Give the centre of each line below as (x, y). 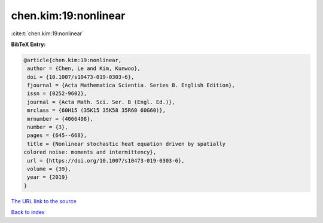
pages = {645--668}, (57, 135)
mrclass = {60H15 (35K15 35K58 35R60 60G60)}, (96, 110)
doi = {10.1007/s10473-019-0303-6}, (81, 77)
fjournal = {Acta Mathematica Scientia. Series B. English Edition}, (131, 85)
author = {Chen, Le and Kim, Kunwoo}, (84, 68)
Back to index (28, 212)
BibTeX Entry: (28, 44)
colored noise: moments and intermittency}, (90, 152)
